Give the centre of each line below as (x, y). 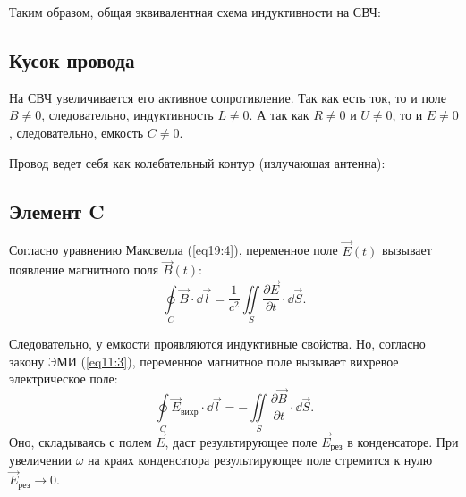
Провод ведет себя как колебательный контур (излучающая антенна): (197, 162)
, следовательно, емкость (76, 132)
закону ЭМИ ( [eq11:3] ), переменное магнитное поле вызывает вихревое (204, 361)
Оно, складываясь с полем (80, 442)
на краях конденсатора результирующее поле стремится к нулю (260, 460)
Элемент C (57, 211)
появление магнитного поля (84, 270)
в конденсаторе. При (403, 442)
